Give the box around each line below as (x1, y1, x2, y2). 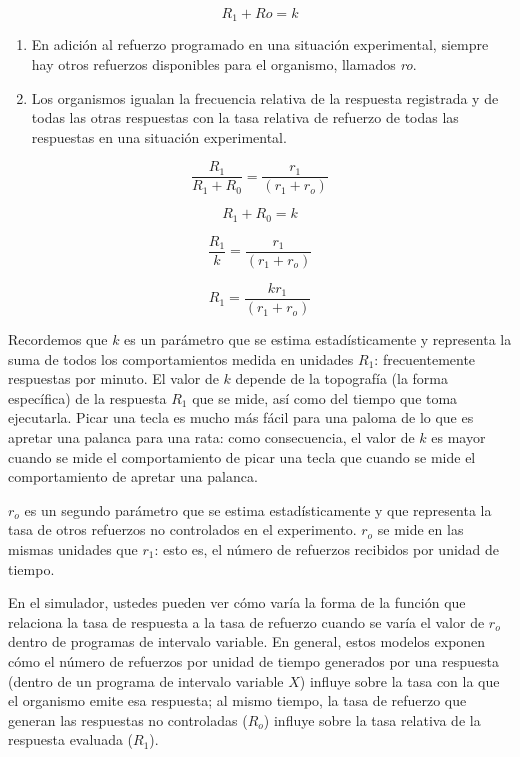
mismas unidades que (8, 539, 138, 559)
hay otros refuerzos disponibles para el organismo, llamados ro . (31, 54, 417, 75)
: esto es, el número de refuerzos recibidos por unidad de (154, 539, 500, 559)
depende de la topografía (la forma (235, 368, 449, 389)
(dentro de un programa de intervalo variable (8, 670, 284, 691)
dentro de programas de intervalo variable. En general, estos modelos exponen (8, 631, 486, 652)
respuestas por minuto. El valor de (8, 368, 219, 389)
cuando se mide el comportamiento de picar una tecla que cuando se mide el (8, 446, 476, 467)
